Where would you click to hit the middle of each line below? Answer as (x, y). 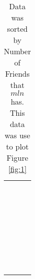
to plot (17, 146)
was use (17, 135)
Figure (17, 158)
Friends (17, 74)
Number (17, 51)
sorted (17, 29)
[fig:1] (17, 169)
